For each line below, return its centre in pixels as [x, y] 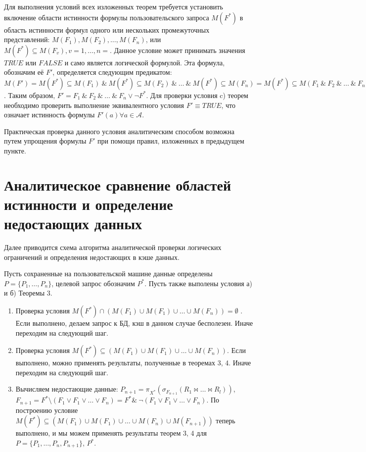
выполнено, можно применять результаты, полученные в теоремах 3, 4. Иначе [133, 363]
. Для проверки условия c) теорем [197, 95]
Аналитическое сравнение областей [118, 184]
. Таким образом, [30, 95]
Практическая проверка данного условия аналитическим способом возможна [119, 131]
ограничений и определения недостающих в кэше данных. [92, 257]
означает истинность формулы [49, 115]
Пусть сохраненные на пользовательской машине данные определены [108, 274]
